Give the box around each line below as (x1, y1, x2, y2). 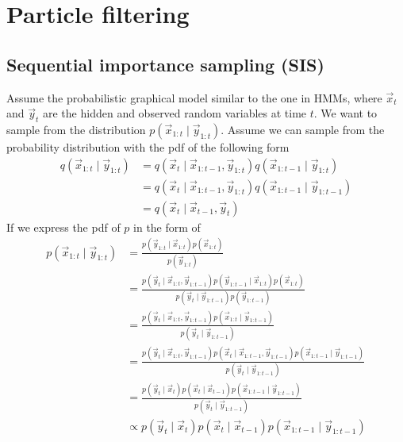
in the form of (133, 218, 201, 235)
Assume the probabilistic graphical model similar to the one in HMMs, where (6, 89, 382, 106)
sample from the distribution (6, 121, 146, 137)
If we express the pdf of (6, 218, 121, 235)
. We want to (313, 105, 378, 121)
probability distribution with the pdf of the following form (6, 138, 290, 155)
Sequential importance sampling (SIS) (6, 52, 324, 76)
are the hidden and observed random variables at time (43, 105, 307, 121)
